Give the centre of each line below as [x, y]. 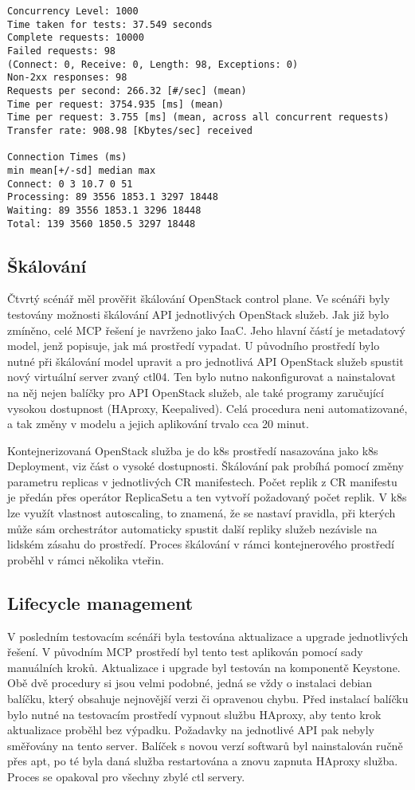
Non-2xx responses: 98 [67, 78]
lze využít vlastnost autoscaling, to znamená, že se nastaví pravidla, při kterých [202, 513]
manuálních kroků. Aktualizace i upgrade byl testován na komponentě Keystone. [204, 667]
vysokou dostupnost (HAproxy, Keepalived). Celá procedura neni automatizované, [207, 408]
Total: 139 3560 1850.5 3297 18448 [102, 224]
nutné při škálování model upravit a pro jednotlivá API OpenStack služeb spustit [206, 361]
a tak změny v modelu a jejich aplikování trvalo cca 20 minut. [158, 424]
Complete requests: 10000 [76, 38]
